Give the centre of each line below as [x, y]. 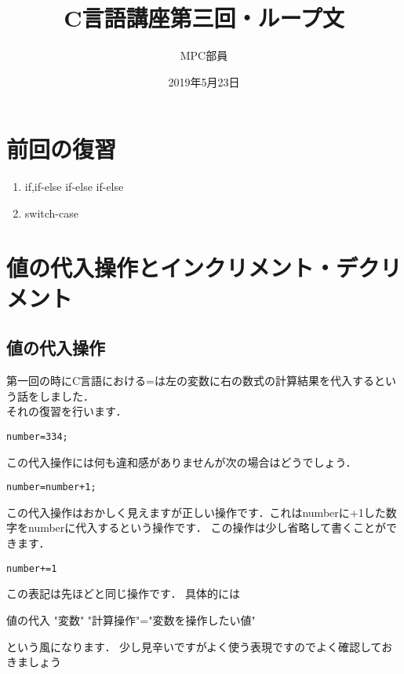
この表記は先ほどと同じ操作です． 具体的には [124, 593]
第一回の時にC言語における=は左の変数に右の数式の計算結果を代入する [190, 381]
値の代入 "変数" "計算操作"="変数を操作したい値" [131, 619]
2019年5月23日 [204, 81]
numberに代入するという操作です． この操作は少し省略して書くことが [207, 527]
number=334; [37, 436]
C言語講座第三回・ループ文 [204, 18]
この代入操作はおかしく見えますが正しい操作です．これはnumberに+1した [196, 512]
